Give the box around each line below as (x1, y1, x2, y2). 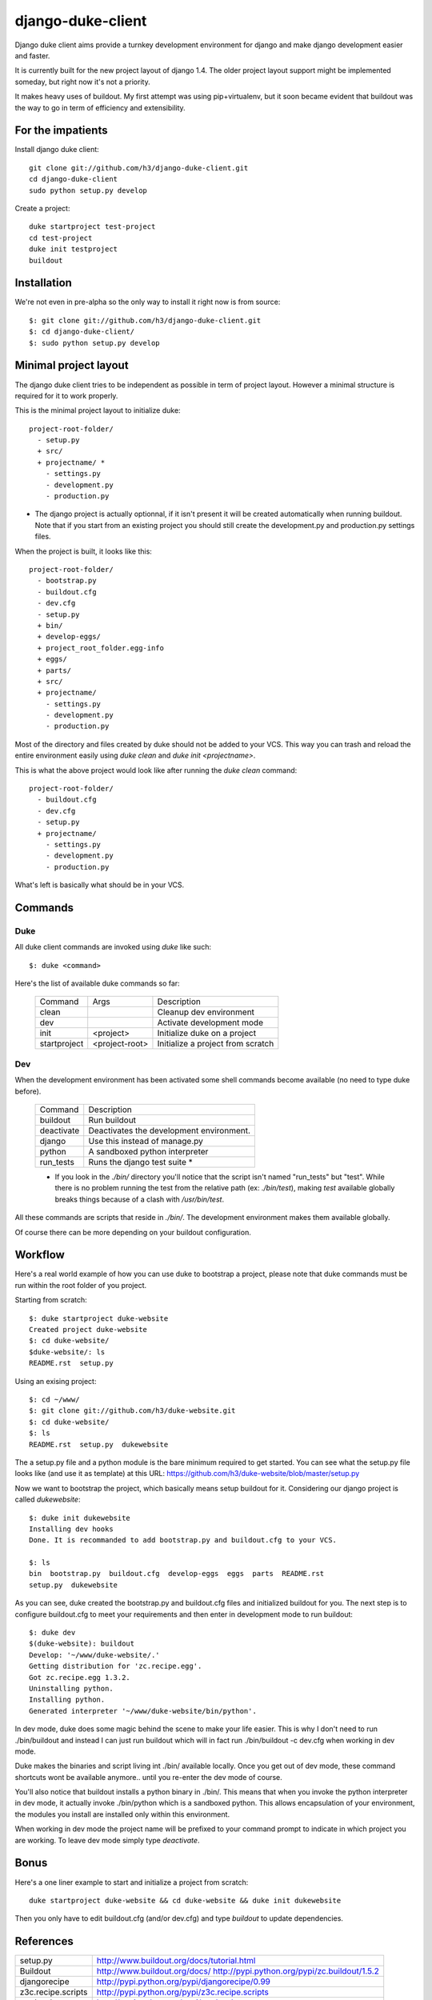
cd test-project (29, 233, 93, 242)
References (14, 1934, 74, 1948)
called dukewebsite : (14, 1494, 81, 1504)
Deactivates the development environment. (88, 1125, 251, 1136)
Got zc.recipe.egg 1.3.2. (29, 1673, 131, 1682)
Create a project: (14, 203, 70, 213)
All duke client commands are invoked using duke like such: (14, 942, 212, 952)
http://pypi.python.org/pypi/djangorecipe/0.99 (96, 1976, 271, 1987)
